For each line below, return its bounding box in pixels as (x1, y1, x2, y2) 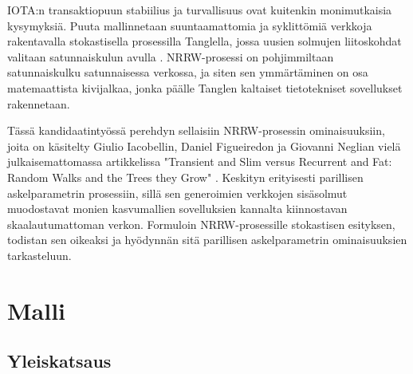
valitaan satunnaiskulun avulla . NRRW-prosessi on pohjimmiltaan (7, 48, 334, 65)
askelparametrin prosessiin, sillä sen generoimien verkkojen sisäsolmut (7, 184, 348, 201)
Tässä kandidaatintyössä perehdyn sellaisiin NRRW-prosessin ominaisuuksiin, (7, 122, 385, 139)
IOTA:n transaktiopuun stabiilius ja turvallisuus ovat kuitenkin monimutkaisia (7, 2, 392, 18)
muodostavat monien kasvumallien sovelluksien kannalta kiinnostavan (7, 200, 348, 217)
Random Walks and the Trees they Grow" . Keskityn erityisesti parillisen (7, 168, 364, 185)
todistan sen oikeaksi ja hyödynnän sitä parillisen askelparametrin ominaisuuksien (7, 231, 407, 248)
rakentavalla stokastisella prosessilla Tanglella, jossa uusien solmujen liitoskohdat (7, 33, 402, 49)
